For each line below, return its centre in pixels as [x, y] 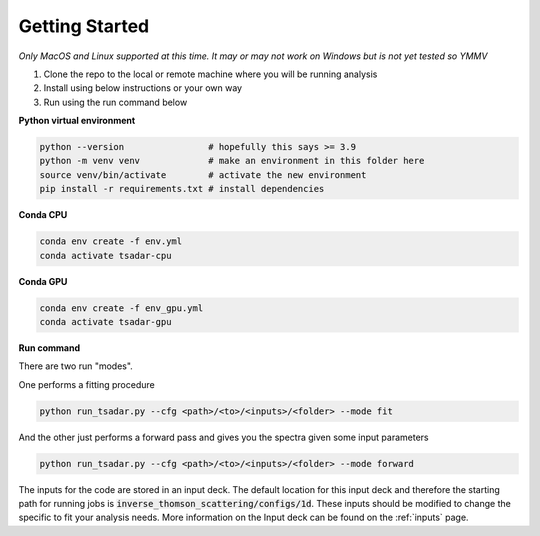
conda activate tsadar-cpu [105, 255]
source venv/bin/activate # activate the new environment [203, 174]
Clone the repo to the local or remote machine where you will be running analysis [210, 74]
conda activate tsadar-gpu [105, 321]
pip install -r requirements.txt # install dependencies [182, 189]
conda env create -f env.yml [111, 241]
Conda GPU [43, 281]
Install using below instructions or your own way [143, 88]
